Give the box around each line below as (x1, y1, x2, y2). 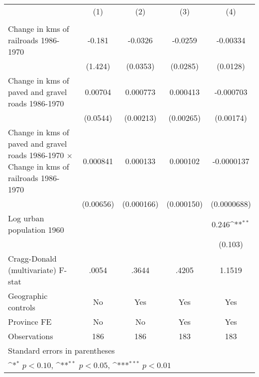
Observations (8, 330, 53, 342)
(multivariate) (8, 264, 56, 276)
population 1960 (8, 224, 64, 235)
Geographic (8, 290, 48, 301)
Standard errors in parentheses (8, 345, 115, 356)
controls (8, 301, 35, 313)
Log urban (8, 212, 44, 224)
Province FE (8, 316, 52, 327)
